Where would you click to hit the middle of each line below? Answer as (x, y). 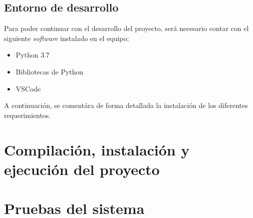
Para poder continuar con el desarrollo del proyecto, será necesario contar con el (126, 28)
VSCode (28, 88)
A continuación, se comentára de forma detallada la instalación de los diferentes (126, 105)
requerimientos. (27, 115)
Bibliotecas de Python (49, 71)
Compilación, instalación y (97, 149)
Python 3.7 (33, 55)
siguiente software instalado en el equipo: (67, 38)
